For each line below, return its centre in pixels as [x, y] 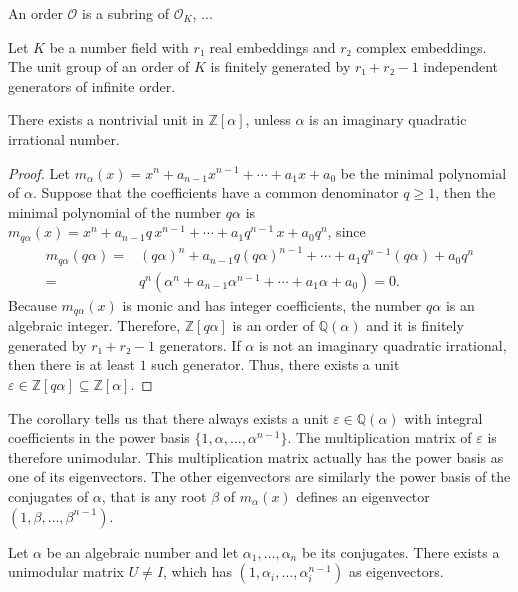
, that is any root [154, 496]
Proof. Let [39, 172]
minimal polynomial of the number [115, 211]
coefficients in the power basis [99, 437]
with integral [443, 417]
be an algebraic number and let [142, 551]
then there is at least [71, 364]
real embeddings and [272, 46]
